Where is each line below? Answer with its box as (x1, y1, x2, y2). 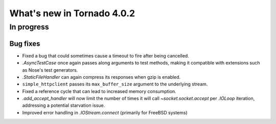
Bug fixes (9, 39, 40, 48)
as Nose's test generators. (22, 67, 78, 73)
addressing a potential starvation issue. (22, 102, 105, 109)
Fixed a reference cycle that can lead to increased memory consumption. (22, 88, 176, 94)
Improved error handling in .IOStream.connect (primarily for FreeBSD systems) (22, 109, 188, 115)
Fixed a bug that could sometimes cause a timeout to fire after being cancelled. (22, 52, 189, 58)
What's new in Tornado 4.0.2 (9, 8, 135, 19)
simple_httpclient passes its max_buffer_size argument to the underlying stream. (22, 81, 208, 87)
